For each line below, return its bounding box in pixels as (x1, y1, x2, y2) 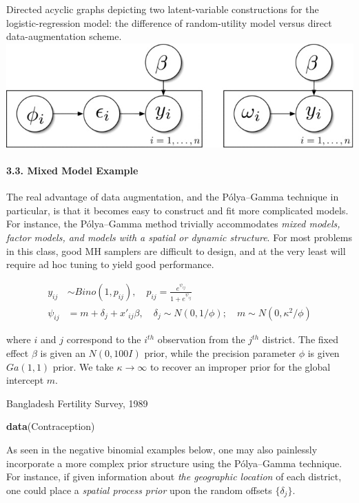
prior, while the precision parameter (144, 345, 296, 360)
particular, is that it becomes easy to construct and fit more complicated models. (6, 203, 349, 217)
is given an (40, 345, 85, 360)
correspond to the (66, 332, 141, 347)
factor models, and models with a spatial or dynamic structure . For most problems (6, 230, 352, 244)
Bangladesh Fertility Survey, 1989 (6, 396, 148, 410)
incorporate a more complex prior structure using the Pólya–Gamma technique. (6, 455, 342, 470)
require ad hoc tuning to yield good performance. (6, 257, 214, 271)
